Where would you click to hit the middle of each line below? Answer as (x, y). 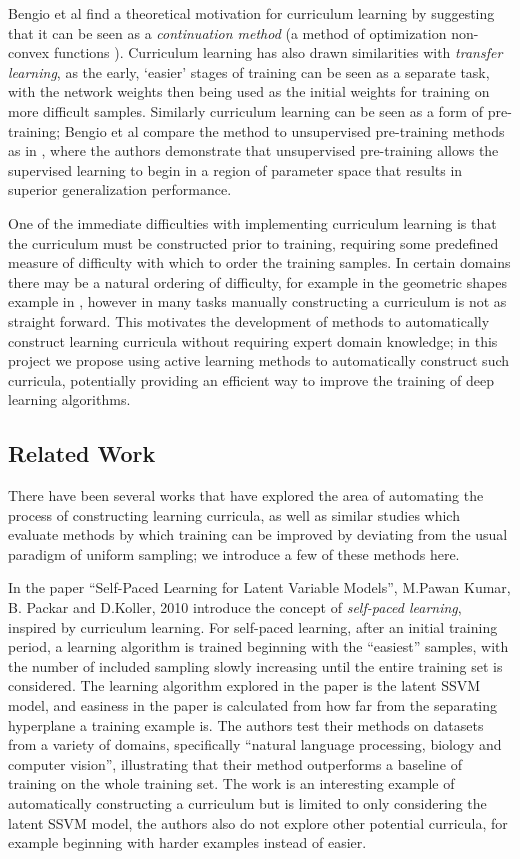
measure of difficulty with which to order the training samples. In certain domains (259, 262)
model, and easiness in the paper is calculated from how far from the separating (253, 705)
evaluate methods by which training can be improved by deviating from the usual (258, 534)
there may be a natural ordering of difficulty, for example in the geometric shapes (257, 281)
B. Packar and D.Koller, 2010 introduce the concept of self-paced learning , (235, 607)
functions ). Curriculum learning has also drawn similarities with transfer (278, 52)
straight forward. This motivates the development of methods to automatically (249, 320)
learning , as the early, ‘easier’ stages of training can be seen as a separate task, (249, 71)
